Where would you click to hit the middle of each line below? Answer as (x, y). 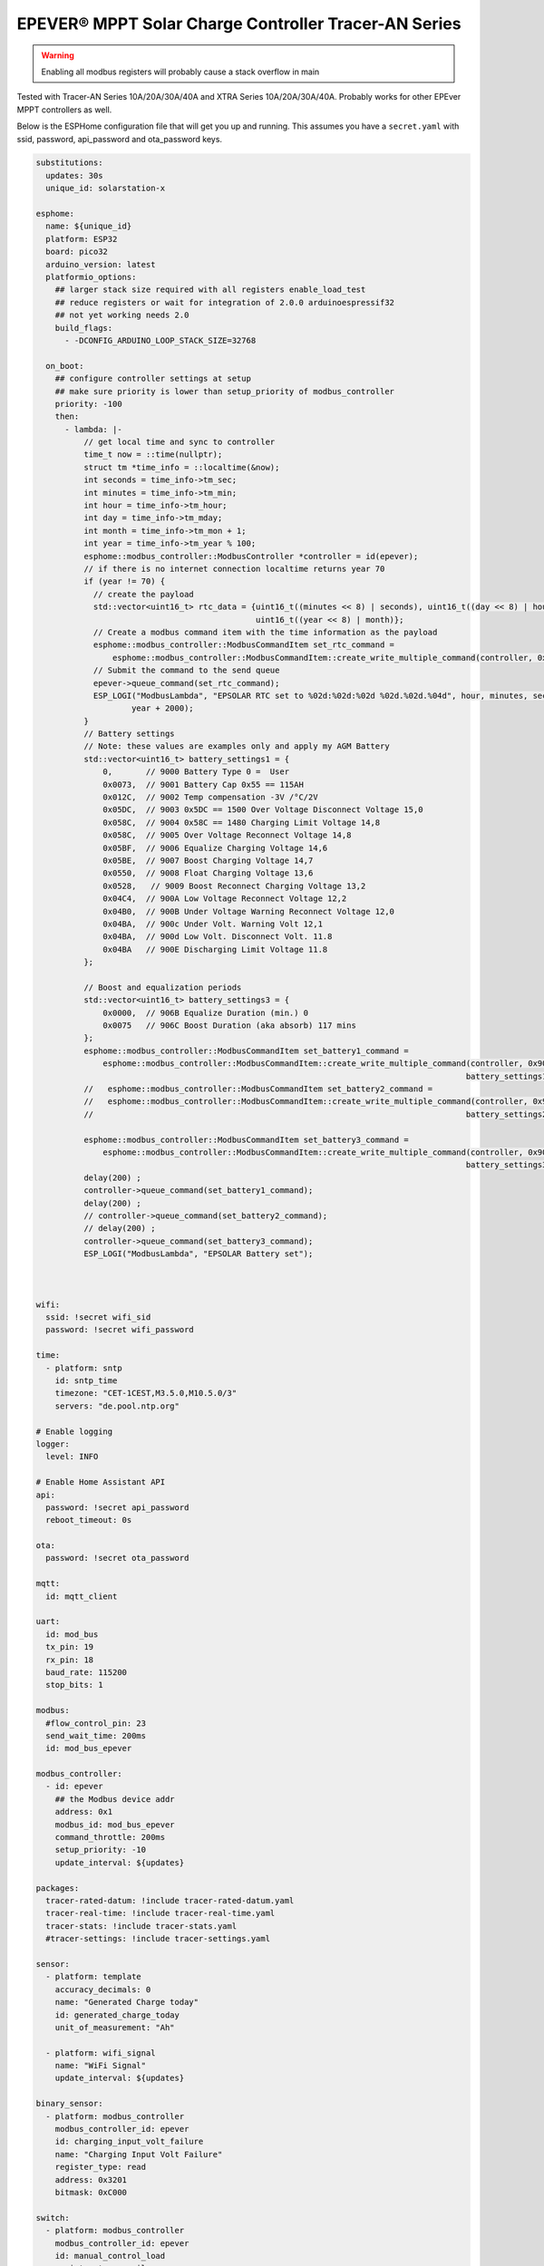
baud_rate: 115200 (86, 1672)
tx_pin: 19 (70, 1647)
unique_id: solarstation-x (106, 189)
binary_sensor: (69, 2104)
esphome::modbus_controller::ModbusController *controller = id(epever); (251, 556)
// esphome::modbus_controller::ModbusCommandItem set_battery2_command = (258, 1089)
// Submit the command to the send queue (186, 670)
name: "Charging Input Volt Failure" (139, 2154)
